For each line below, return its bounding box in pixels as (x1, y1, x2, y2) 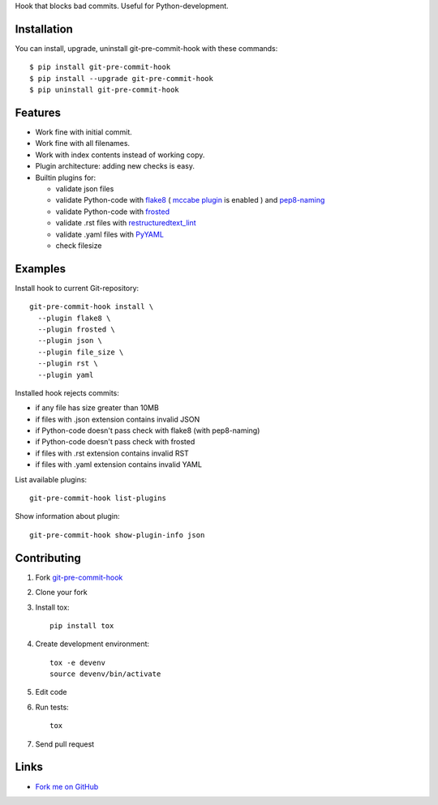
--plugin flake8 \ (37, 313, 111, 323)
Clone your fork (35, 588, 88, 597)
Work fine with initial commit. (35, 126, 133, 137)
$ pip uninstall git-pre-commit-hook (29, 85, 180, 95)
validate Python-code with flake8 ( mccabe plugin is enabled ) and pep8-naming (55, 195, 325, 205)
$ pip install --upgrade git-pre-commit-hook (29, 74, 214, 83)
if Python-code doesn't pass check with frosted (35, 437, 195, 447)
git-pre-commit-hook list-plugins (29, 494, 166, 503)
